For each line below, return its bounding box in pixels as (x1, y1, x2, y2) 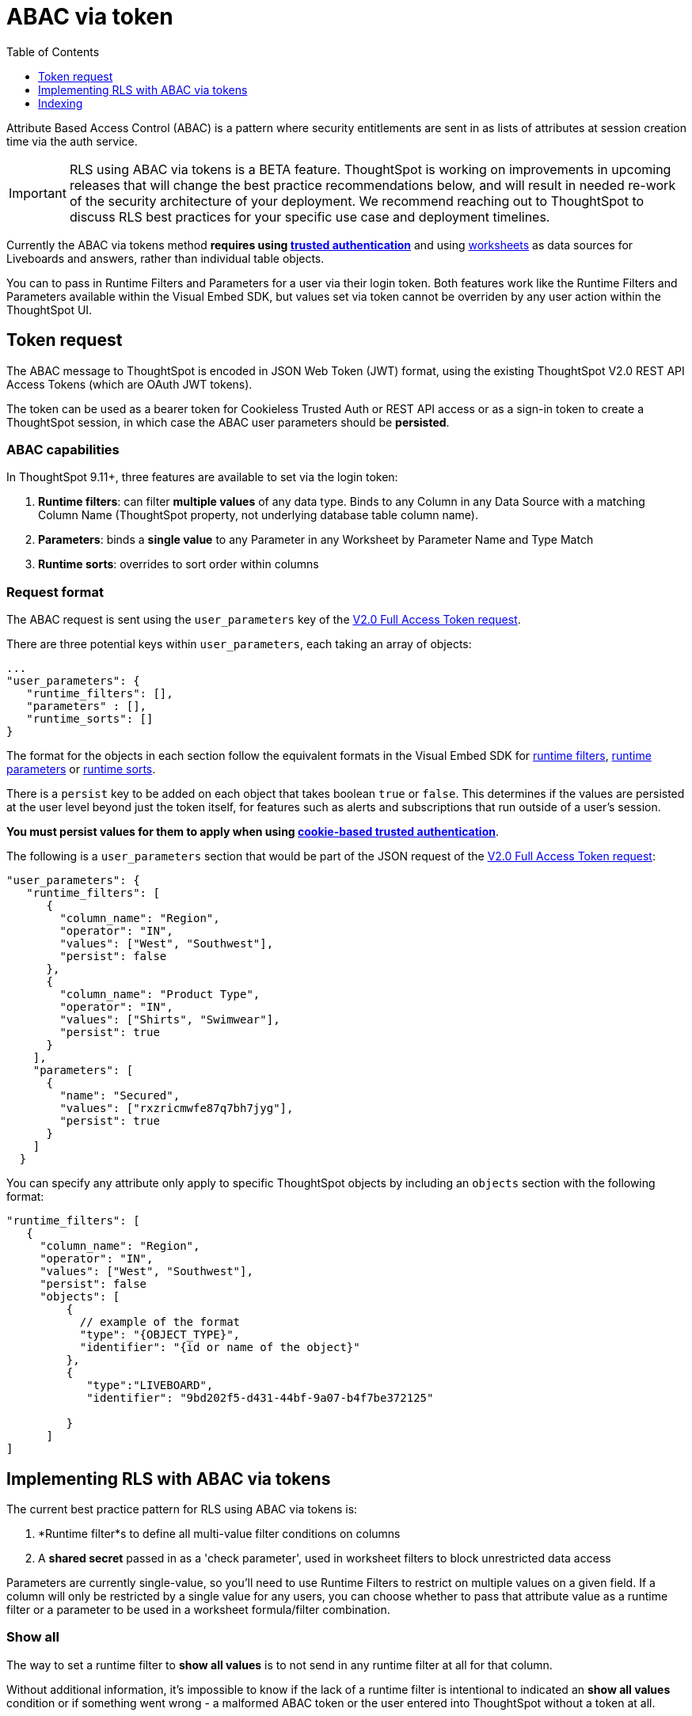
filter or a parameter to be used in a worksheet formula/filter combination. (6, 1602, 390, 1616)
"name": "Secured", (59, 1089, 181, 1103)
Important (9, 184, 67, 201)
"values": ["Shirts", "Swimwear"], (59, 1013, 280, 1027)
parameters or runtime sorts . (6, 762, 156, 776)
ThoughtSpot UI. (6, 302, 93, 317)
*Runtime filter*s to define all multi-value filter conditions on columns (38, 1526, 401, 1540)
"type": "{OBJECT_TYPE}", (79, 1328, 241, 1342)
